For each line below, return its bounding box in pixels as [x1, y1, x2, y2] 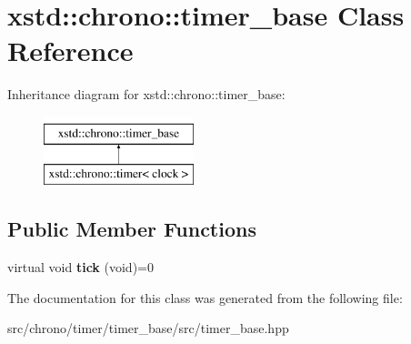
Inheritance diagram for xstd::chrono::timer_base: [7, 85, 286, 104]
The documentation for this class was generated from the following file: [7, 288, 403, 307]
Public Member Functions [7, 215, 256, 243]
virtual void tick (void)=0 [7, 258, 154, 277]
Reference [7, 32, 134, 69]
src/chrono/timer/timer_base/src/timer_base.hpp [7, 319, 289, 338]
